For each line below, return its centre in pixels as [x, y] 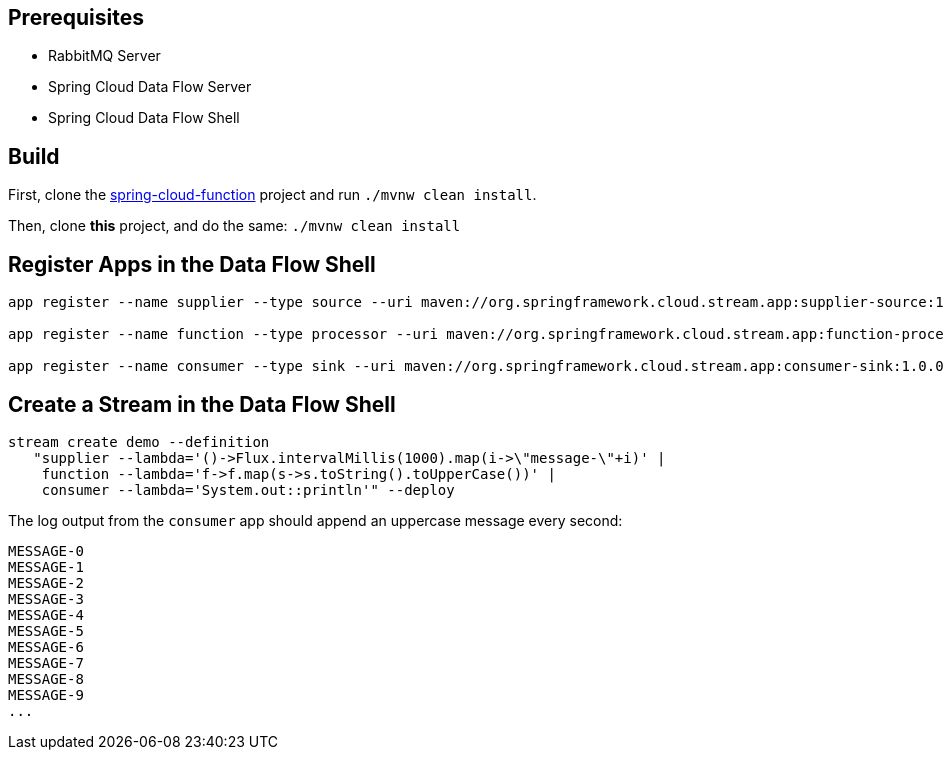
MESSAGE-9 [46, 694]
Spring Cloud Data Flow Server [150, 87]
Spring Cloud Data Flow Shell [144, 118]
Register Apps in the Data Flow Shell [192, 264]
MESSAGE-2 [46, 582]
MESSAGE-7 [46, 662]
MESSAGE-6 [46, 646]
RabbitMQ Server [104, 56]
